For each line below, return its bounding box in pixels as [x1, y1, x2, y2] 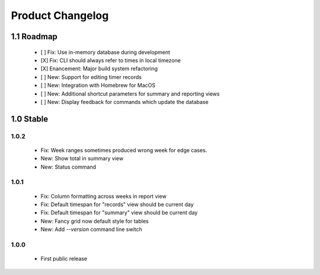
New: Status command [40, 163, 97, 170]
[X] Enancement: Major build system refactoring [40, 65, 158, 72]
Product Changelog [11, 9, 109, 22]
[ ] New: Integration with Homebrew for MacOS [40, 82, 156, 89]
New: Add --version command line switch [40, 226, 142, 233]
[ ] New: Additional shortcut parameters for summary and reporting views [40, 90, 220, 97]
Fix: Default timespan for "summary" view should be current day [40, 209, 198, 216]
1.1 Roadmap [11, 31, 57, 42]
